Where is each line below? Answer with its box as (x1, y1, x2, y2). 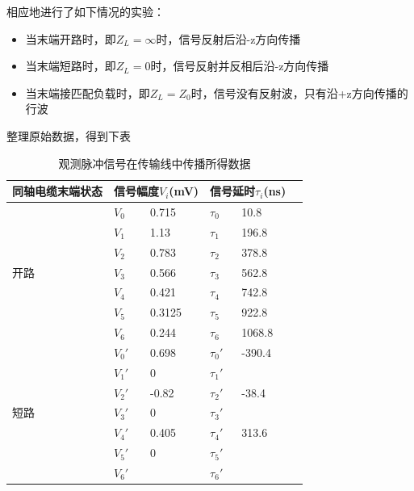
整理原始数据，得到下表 (6, 127, 131, 144)
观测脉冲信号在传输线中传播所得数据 (58, 154, 251, 171)
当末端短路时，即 (25, 57, 116, 74)
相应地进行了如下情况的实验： (6, 3, 165, 19)
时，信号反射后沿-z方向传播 (156, 30, 301, 47)
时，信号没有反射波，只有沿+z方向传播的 (190, 84, 408, 101)
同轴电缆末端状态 (12, 183, 102, 199)
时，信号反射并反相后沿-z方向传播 (150, 57, 329, 74)
